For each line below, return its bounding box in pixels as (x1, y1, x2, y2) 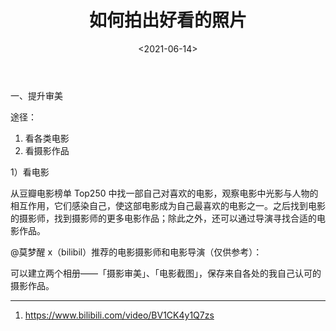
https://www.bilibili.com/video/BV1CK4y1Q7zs (24, 309, 215, 321)
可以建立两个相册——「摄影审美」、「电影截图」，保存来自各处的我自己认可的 (10, 267, 322, 279)
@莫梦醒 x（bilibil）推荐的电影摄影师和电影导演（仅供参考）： (10, 246, 263, 258)
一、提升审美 (10, 89, 63, 101)
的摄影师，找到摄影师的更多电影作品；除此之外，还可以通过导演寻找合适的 (10, 212, 317, 224)
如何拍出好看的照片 (88, 9, 247, 32)
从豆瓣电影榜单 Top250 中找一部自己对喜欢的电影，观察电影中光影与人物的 (10, 187, 319, 199)
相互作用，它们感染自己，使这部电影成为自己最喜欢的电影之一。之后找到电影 (10, 199, 326, 211)
